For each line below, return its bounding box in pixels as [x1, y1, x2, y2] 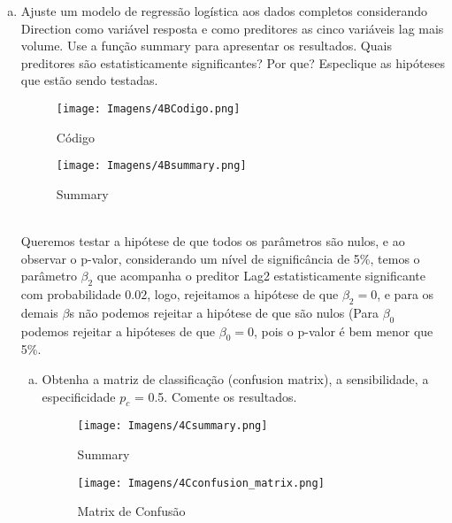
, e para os [377, 285, 434, 304]
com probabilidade [20, 285, 121, 304]
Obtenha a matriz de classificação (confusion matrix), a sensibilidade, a [42, 370, 429, 388]
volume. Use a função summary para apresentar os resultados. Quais [20, 36, 392, 55]
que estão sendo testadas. [20, 71, 158, 89]
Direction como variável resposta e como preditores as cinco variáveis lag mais [20, 19, 444, 37]
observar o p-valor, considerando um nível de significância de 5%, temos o [20, 249, 420, 267]
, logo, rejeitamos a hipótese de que [147, 285, 339, 304]
